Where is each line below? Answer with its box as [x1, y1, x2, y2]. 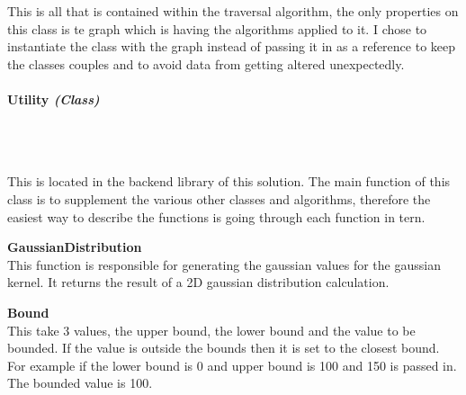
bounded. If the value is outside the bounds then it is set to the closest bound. [7, 338, 440, 357]
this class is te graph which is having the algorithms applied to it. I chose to [7, 19, 427, 38]
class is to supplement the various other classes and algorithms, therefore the [7, 189, 431, 208]
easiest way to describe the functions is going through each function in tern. [7, 207, 426, 226]
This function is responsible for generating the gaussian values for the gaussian [7, 255, 441, 274]
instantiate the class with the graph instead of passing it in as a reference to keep [7, 37, 456, 56]
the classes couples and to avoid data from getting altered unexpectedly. [7, 54, 405, 73]
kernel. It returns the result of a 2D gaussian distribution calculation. [7, 273, 390, 292]
